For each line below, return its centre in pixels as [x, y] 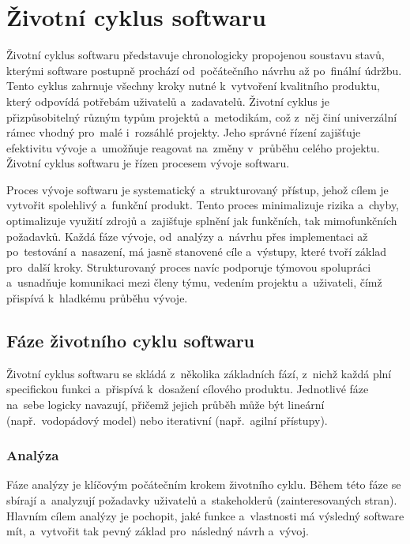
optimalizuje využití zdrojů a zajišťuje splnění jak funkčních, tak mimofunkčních [202, 221]
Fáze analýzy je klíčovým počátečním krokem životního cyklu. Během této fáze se [204, 484]
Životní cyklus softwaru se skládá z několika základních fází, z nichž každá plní [199, 373]
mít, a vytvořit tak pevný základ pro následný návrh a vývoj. [158, 531]
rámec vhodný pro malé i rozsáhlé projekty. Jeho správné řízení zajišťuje [184, 132]
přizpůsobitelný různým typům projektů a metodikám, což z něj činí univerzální [202, 116]
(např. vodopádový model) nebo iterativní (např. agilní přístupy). [167, 420]
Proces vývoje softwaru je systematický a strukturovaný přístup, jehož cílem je [197, 189]
